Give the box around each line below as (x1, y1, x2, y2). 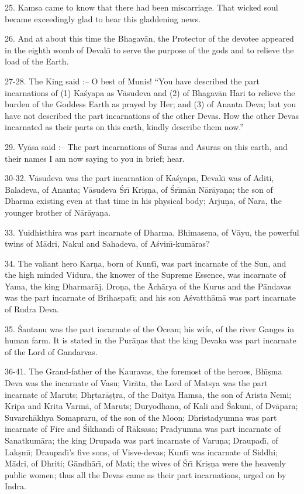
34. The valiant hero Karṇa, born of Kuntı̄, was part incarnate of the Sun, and (5, 257, 286, 269)
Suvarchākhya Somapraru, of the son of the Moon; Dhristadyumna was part (5, 411, 277, 423)
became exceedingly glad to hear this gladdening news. (5, 12, 201, 25)
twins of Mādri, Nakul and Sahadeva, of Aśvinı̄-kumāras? (5, 237, 210, 250)
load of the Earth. (5, 55, 69, 67)
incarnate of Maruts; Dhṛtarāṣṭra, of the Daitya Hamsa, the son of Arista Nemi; (5, 388, 292, 400)
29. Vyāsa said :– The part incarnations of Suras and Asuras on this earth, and (5, 140, 288, 152)
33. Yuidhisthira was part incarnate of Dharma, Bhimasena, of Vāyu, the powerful (5, 226, 299, 238)
